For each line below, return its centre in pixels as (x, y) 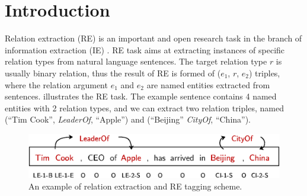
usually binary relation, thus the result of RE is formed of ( (113, 73)
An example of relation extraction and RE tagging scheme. (135, 186)
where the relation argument (56, 84)
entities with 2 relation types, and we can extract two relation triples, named (144, 107)
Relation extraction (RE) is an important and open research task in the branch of (153, 38)
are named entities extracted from (208, 84)
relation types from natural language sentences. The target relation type (136, 61)
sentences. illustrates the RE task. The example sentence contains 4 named (141, 96)
